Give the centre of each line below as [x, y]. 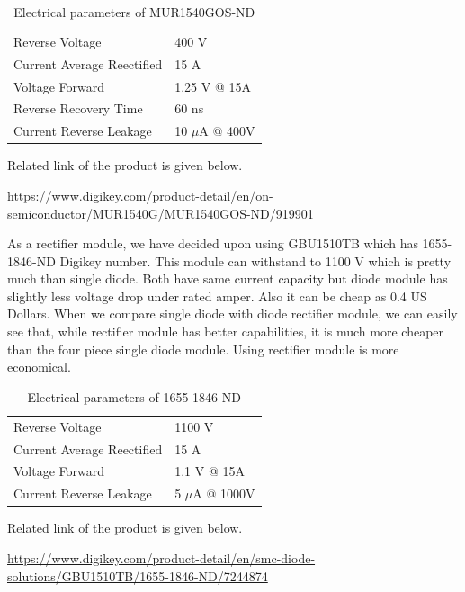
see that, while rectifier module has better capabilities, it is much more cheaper [226, 332]
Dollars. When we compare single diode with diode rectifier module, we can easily [232, 314]
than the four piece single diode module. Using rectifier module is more [203, 349]
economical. [39, 367]
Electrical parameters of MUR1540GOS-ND [134, 12]
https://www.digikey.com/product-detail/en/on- [140, 195]
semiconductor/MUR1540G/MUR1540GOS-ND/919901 [161, 213]
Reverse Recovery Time [78, 108]
